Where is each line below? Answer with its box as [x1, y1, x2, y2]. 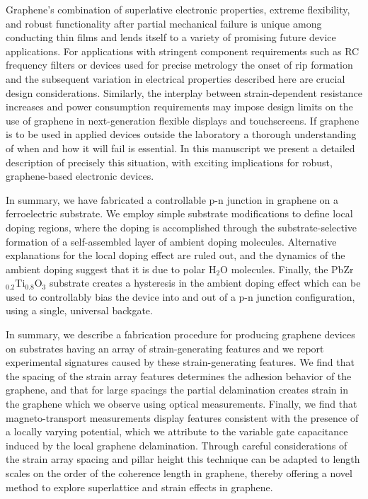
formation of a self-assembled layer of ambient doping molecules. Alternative [6, 234, 337, 248]
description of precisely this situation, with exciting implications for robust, [6, 154, 333, 169]
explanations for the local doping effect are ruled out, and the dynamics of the [6, 248, 345, 263]
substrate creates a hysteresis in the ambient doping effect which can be [49, 275, 361, 290]
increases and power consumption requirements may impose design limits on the [6, 99, 353, 114]
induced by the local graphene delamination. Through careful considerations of [6, 437, 347, 452]
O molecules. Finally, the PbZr [220, 261, 354, 276]
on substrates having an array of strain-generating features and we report [6, 340, 324, 355]
